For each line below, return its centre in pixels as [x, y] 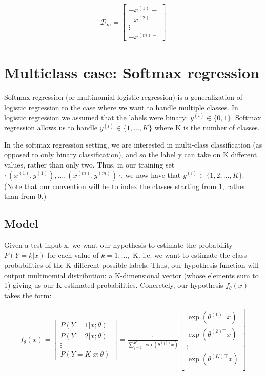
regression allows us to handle [51, 127]
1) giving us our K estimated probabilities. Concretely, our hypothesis [114, 285]
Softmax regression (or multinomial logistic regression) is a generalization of [124, 97]
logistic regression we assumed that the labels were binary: [96, 117]
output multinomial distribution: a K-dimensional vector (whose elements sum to [131, 275]
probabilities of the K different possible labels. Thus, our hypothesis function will [131, 265]
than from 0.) [25, 196]
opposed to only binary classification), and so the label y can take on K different [131, 154]
